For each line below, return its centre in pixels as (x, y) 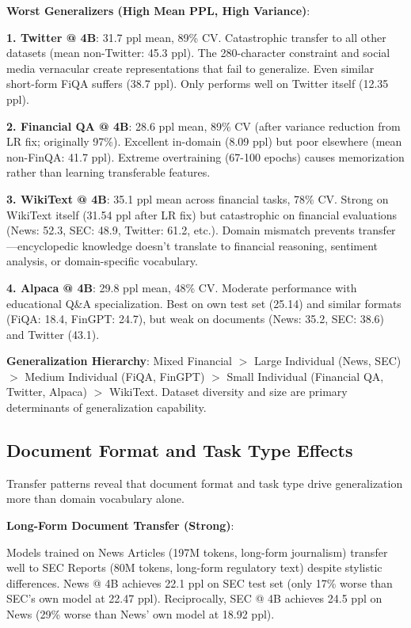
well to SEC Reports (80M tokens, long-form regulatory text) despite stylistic (194, 567)
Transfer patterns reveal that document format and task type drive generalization (205, 483)
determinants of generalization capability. (107, 407)
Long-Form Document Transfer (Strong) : (120, 525)
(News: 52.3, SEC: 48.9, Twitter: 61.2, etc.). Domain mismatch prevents (181, 230)
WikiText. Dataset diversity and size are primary (228, 392)
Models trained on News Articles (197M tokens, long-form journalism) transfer (197, 552)
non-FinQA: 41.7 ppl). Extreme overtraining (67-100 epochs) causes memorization (205, 156)
